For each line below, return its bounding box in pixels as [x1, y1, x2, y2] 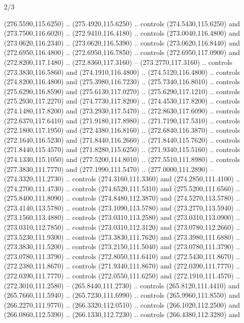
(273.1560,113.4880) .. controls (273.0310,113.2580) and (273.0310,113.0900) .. [4, 212, 240, 222]
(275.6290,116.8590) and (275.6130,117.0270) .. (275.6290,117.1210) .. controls [4, 86, 240, 96]
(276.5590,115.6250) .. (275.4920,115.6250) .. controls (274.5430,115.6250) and [4, 18, 240, 28]
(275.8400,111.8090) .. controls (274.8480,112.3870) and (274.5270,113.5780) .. [4, 193, 240, 203]
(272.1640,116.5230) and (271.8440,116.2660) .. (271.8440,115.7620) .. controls [4, 134, 240, 145]
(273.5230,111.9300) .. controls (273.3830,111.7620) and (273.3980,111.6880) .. [4, 231, 240, 242]
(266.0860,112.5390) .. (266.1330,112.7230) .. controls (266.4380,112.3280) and [4, 309, 240, 320]
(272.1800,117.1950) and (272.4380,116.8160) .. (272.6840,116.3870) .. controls [4, 125, 240, 135]
